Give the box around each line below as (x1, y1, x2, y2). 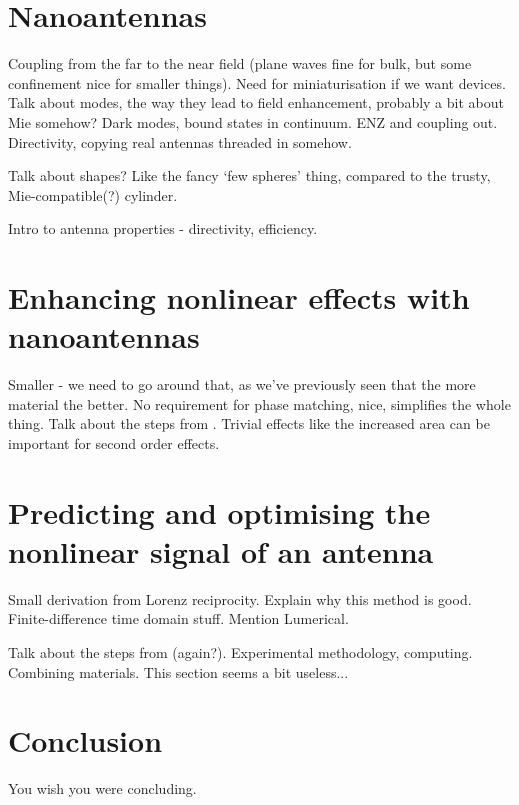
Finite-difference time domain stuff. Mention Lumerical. (8, 608, 349, 629)
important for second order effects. (8, 432, 220, 453)
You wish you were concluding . (8, 778, 197, 799)
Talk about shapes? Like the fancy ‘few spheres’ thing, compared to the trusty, (8, 165, 491, 186)
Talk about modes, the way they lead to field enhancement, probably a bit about (8, 92, 504, 113)
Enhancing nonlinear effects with (8, 277, 470, 318)
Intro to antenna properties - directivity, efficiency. (8, 218, 318, 239)
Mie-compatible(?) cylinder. (8, 184, 178, 205)
